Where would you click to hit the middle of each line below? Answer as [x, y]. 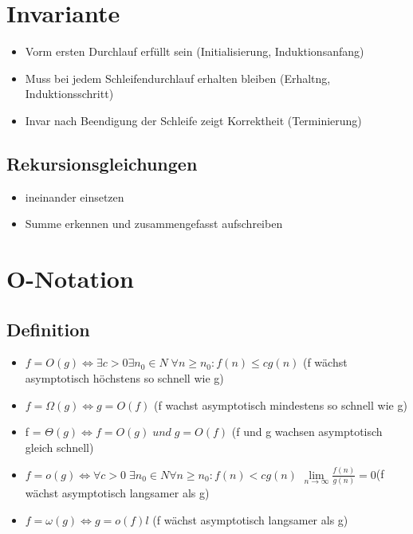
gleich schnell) [59, 447]
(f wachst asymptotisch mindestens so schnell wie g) [281, 404]
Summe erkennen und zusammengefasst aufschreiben [154, 224]
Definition [48, 329]
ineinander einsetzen [75, 196]
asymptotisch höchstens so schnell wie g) [124, 378]
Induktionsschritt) [69, 94]
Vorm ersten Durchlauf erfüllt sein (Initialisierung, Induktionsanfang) [195, 51]
